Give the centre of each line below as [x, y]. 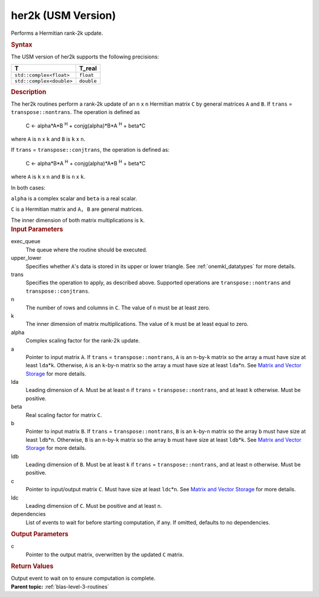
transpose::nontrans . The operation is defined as [75, 112]
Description [29, 92]
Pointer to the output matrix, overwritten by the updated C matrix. [105, 554]
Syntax [22, 44]
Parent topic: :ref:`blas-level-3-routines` [60, 586]
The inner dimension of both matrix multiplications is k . [78, 220]
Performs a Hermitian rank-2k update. [57, 33]
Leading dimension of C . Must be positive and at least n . [94, 505]
